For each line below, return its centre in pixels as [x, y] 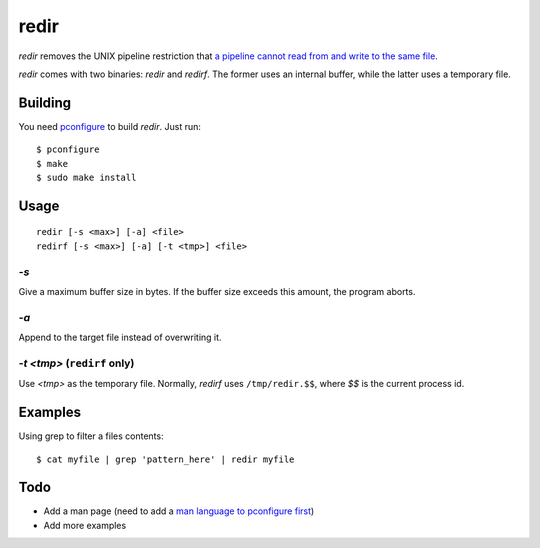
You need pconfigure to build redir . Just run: [110, 126]
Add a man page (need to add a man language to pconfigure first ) [179, 511]
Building [45, 102]
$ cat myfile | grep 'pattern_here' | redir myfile [165, 459]
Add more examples [85, 525]
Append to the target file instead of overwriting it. [120, 337]
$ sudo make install [86, 178]
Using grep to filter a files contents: [91, 436]
